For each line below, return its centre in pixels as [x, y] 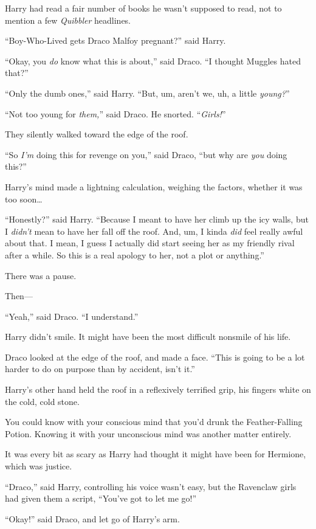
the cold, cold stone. [42, 401]
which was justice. [39, 466]
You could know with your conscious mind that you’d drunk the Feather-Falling [154, 422]
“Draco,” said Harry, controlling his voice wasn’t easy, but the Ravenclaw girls [151, 486]
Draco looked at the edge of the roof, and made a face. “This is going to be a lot [155, 357]
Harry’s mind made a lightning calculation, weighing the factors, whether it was [154, 186]
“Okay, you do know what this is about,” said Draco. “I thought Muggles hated [153, 61]
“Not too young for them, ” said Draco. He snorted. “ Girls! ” [115, 113]
